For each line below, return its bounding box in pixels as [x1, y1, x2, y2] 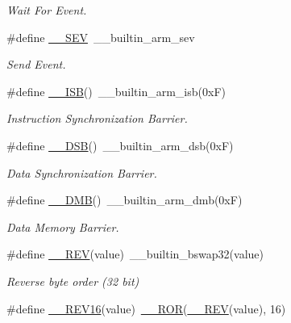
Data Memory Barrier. [6, 218, 119, 235]
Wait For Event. [6, 2, 87, 18]
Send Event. [6, 56, 66, 73]
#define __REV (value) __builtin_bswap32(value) [6, 245, 264, 262]
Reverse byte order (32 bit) [6, 272, 139, 289]
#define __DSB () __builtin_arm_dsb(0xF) [6, 136, 234, 153]
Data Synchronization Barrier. [6, 164, 157, 181]
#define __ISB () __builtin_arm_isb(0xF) [6, 82, 226, 99]
